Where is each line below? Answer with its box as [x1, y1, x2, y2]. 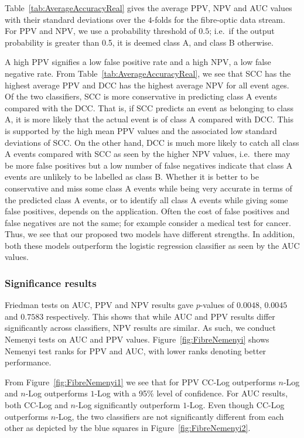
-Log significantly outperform [76, 399, 180, 411]
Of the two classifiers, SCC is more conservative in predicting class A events [5, 90, 278, 102]
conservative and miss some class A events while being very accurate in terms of [5, 182, 292, 194]
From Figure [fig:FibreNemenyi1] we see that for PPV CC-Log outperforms [5, 375, 276, 388]
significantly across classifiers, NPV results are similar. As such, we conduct [5, 321, 276, 334]
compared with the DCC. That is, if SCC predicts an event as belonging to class [5, 101, 293, 114]
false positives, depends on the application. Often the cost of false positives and [5, 205, 290, 217]
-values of [200, 299, 234, 311]
